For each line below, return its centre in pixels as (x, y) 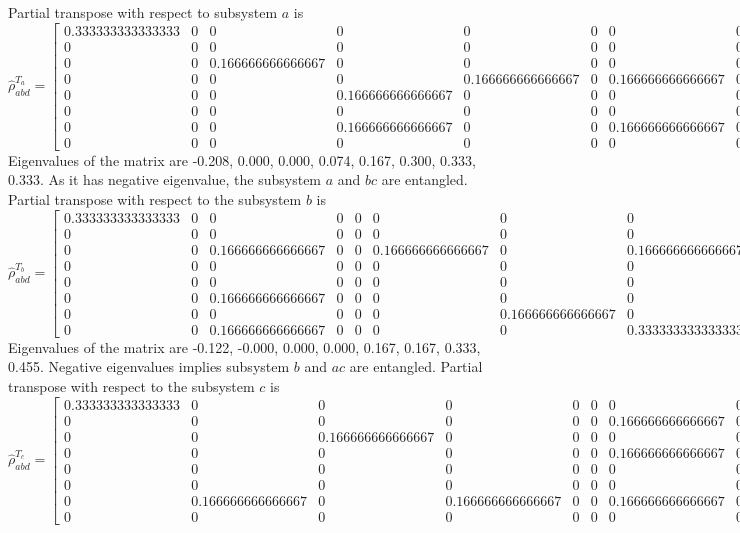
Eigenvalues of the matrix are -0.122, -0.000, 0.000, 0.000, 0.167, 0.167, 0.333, (244, 346)
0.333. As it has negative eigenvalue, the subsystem (165, 179)
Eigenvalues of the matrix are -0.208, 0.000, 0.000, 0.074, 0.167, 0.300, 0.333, (242, 159)
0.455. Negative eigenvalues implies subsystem (149, 366)
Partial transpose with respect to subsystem (143, 12)
